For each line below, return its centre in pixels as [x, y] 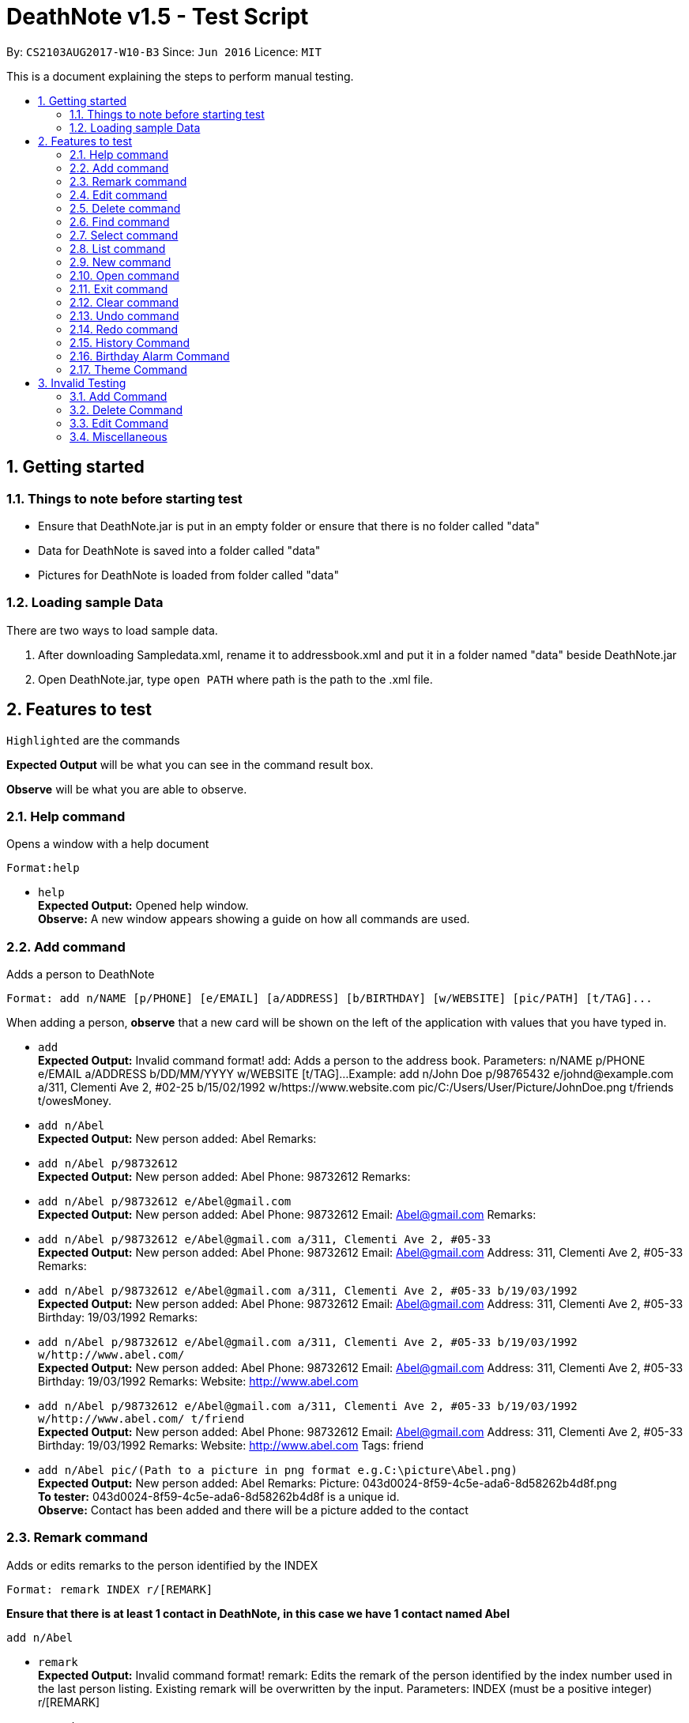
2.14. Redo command [124, 329]
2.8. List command [118, 248]
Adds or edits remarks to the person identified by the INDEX [162, 1565]
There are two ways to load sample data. [112, 630]
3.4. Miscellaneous [119, 436]
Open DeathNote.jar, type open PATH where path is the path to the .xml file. [235, 679]
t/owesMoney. [75, 1101]
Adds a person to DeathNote [81, 975]
